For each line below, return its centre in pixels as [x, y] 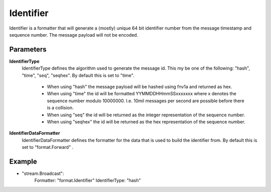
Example [23, 161]
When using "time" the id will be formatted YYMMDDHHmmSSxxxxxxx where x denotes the [142, 94]
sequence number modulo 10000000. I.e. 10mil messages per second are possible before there [146, 101]
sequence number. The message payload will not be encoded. [74, 35]
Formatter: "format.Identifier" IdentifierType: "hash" [88, 180]
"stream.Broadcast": [43, 173]
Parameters [28, 49]
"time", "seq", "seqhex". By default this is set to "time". [78, 75]
